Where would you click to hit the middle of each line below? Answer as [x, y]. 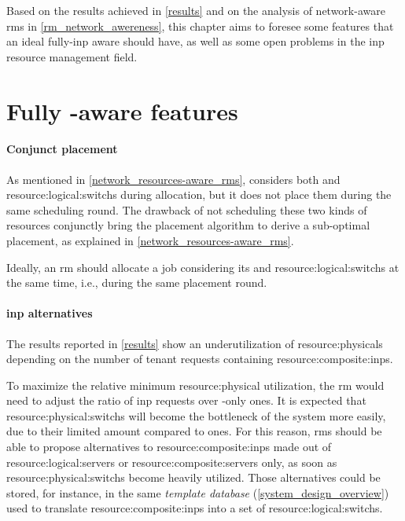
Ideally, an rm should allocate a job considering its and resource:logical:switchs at [203, 267]
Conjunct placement [62, 149]
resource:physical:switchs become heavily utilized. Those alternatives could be [193, 477]
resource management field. [72, 56]
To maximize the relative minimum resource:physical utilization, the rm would [195, 385]
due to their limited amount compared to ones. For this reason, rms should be [194, 431]
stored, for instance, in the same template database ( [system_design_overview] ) [198, 492]
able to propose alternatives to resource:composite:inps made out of [169, 447]
